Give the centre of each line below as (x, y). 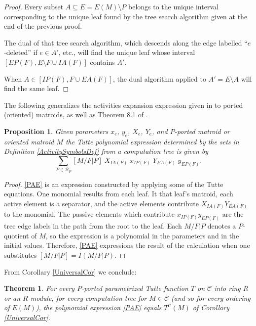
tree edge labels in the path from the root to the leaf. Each (93, 226)
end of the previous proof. (43, 26)
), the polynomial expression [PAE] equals (99, 307)
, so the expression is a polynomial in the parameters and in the (142, 235)
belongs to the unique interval (173, 6)
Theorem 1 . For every (39, 288)
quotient (17, 235)
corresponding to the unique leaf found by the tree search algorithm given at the (126, 16)
